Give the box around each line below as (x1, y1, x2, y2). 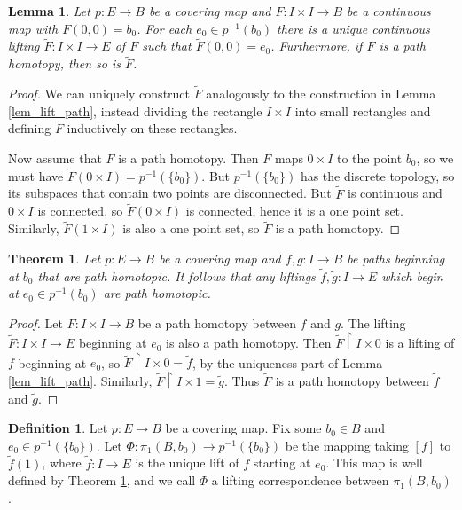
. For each (137, 19, 192, 37)
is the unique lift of (135, 453, 239, 472)
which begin (381, 266, 443, 285)
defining (8, 119, 51, 137)
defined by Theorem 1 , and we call (8, 471, 196, 490)
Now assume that (8, 149, 102, 168)
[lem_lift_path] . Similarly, (8, 371, 153, 389)
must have (8, 166, 64, 184)
